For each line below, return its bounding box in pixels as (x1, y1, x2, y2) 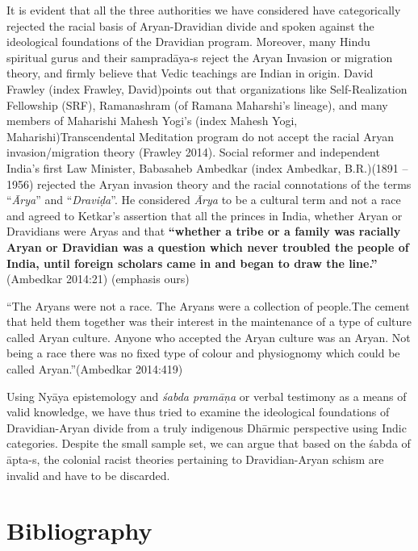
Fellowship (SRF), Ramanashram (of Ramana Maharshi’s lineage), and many (6, 96, 388, 113)
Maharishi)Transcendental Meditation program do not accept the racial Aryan (6, 127, 394, 144)
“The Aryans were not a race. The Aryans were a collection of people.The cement (6, 297, 410, 314)
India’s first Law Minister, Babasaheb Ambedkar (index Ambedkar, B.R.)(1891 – (6, 159, 408, 176)
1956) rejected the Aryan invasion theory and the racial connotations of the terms (6, 175, 412, 192)
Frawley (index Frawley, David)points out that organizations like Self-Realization (6, 80, 408, 97)
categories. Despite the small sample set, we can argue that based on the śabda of (6, 435, 411, 452)
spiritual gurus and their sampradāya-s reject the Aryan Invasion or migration (6, 48, 393, 65)
